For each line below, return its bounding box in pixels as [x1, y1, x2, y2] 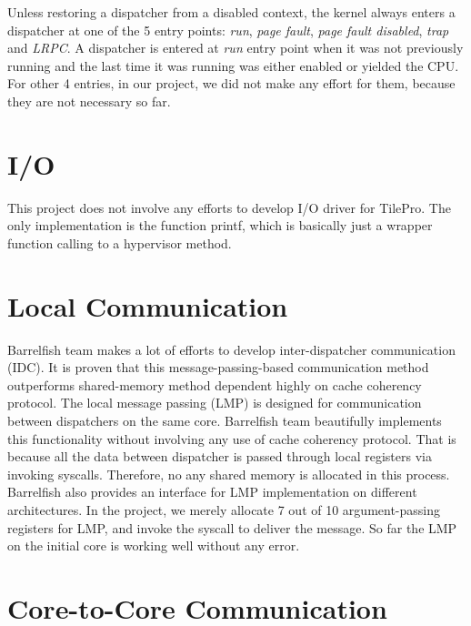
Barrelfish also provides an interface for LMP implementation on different [7, 482, 417, 501]
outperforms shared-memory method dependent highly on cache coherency [7, 375, 422, 394]
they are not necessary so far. [7, 91, 171, 110]
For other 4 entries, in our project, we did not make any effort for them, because [7, 74, 456, 93]
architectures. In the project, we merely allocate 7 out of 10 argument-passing [7, 500, 440, 519]
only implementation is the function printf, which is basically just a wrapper [7, 216, 433, 235]
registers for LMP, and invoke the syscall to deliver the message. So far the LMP [7, 518, 457, 537]
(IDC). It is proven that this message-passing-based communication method [7, 358, 429, 377]
